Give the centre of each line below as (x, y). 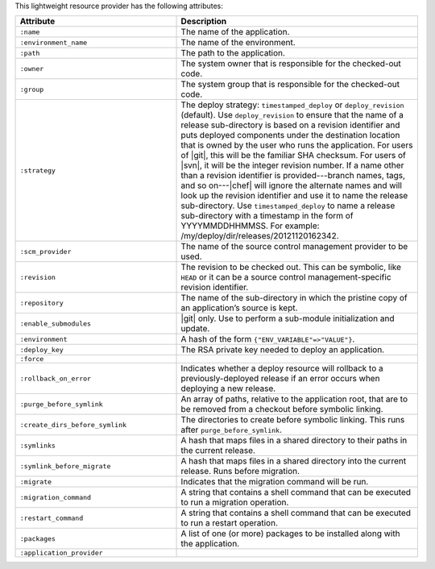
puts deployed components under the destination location (290, 135)
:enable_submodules (56, 324)
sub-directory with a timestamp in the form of (267, 216)
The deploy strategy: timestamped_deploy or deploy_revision (292, 105)
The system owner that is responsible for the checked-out (291, 64)
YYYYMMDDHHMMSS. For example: (250, 226)
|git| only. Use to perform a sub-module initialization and (288, 318)
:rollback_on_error (56, 378)
